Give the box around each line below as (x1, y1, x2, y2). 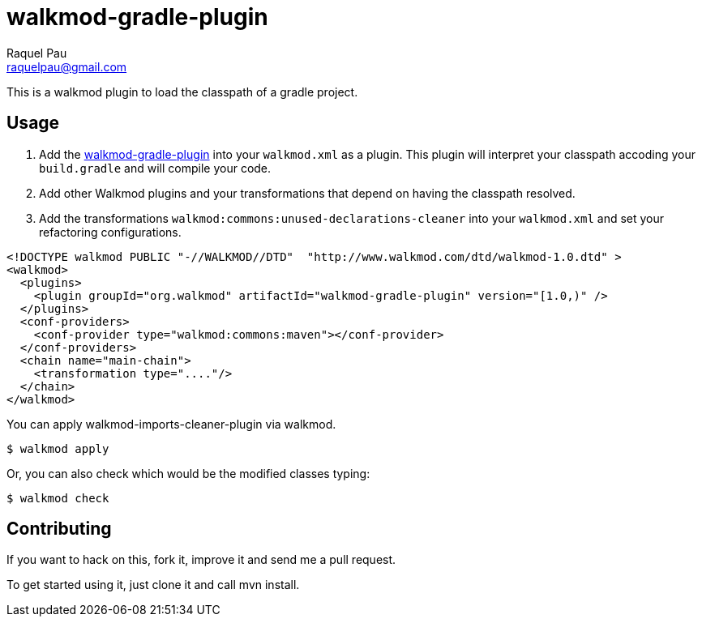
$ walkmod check (6, 491, 109, 505)
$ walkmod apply (6, 442, 109, 455)
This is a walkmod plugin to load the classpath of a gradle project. (6, 84, 358, 99)
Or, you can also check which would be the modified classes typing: (6, 466, 370, 480)
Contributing (6, 518, 112, 540)
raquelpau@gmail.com (6, 59, 127, 74)
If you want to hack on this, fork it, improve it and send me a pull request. (6, 553, 396, 567)
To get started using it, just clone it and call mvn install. (6, 578, 300, 592)
